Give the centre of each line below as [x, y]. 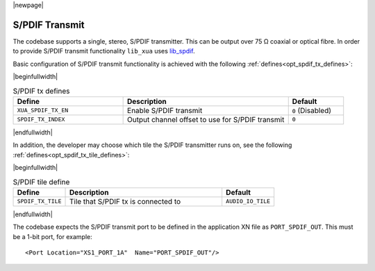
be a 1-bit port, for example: [53, 236]
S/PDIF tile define [41, 182]
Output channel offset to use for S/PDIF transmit [206, 119]
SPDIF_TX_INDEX [41, 120]
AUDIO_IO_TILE [248, 201]
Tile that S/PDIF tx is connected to [125, 201]
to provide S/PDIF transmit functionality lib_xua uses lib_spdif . [104, 51]
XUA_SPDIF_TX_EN [43, 111]
